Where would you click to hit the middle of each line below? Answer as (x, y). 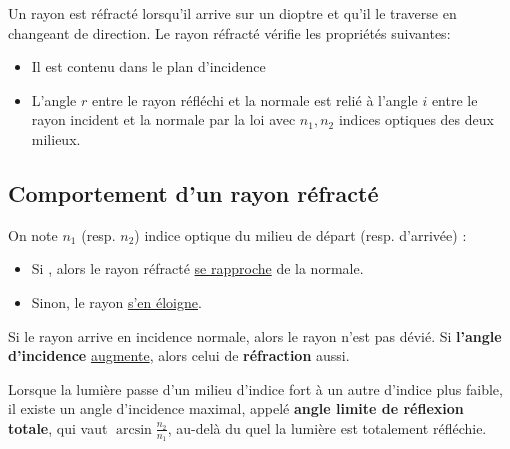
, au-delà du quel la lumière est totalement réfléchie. (327, 427)
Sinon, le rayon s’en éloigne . (116, 301)
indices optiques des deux (416, 119)
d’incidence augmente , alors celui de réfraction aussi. (179, 355)
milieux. (56, 138)
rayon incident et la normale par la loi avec (163, 119)
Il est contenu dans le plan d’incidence (148, 66)
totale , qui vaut (58, 427)
